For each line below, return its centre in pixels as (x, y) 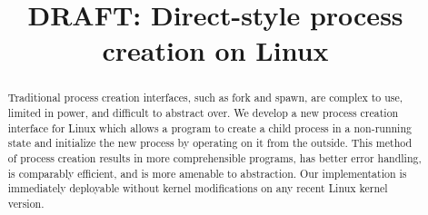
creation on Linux (215, 50)
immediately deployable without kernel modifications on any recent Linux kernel (198, 188)
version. (26, 203)
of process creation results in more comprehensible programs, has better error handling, (214, 157)
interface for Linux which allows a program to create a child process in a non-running (209, 127)
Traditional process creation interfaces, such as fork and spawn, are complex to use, (205, 98)
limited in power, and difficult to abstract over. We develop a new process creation (203, 113)
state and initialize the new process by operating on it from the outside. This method (210, 143)
